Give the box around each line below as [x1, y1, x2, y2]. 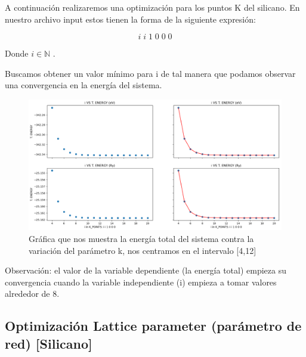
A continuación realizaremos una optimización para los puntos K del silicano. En [5, 1, 300, 13]
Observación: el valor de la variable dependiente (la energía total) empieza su [5, 264, 287, 277]
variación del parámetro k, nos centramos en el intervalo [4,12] [29, 244, 256, 256]
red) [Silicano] [5, 334, 92, 352]
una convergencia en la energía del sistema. [5, 79, 162, 91]
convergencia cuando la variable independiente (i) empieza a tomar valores [5, 275, 277, 288]
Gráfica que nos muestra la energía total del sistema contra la [29, 232, 254, 245]
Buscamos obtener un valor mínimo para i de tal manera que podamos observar [5, 67, 296, 79]
